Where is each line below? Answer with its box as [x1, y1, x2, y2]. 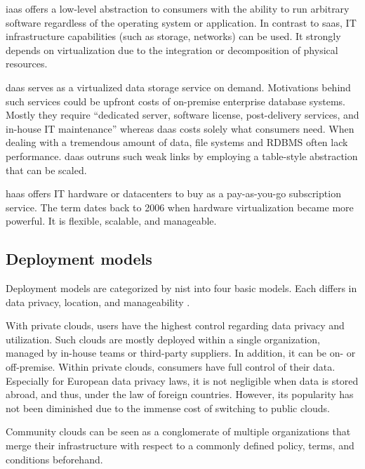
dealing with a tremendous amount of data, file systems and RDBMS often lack [6, 135, 348, 150]
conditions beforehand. [6, 451, 103, 466]
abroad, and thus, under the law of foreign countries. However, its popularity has [6, 387, 354, 402]
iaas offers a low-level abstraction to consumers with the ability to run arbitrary [6, 1, 350, 15]
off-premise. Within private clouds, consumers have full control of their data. [6, 359, 336, 374]
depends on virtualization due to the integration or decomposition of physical [6, 42, 338, 57]
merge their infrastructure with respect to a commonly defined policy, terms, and [6, 438, 354, 453]
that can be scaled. [6, 162, 87, 177]
